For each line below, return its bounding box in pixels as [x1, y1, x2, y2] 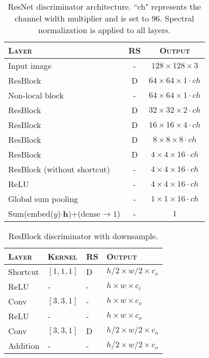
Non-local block [8, 89, 64, 101]
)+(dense [68, 208, 100, 219]
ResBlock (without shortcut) [8, 163, 110, 175]
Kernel [47, 250, 77, 262]
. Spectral [160, 12, 194, 24]
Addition [8, 340, 40, 351]
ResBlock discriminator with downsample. [8, 230, 159, 242]
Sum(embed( [8, 208, 54, 219]
